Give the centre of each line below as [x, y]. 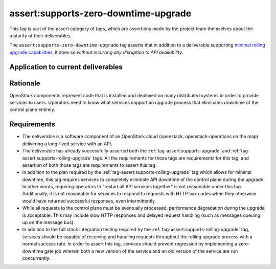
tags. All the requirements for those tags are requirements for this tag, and [171, 158]
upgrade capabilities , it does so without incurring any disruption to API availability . [96, 52]
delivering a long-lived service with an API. [67, 144]
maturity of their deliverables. [40, 35]
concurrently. [36, 258]
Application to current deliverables [66, 67]
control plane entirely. [32, 109]
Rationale [25, 83]
